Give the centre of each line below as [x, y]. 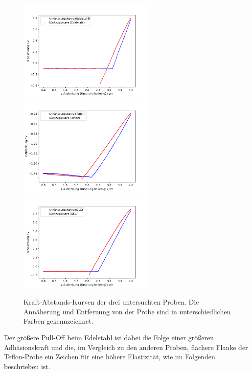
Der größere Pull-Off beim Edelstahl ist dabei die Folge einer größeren [109, 337]
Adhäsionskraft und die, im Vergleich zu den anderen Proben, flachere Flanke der [126, 347]
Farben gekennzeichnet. [58, 321]
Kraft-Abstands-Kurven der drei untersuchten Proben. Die [111, 302]
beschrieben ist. [27, 366]
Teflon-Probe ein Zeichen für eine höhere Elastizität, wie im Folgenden [110, 357]
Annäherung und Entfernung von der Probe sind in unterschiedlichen [127, 311]
